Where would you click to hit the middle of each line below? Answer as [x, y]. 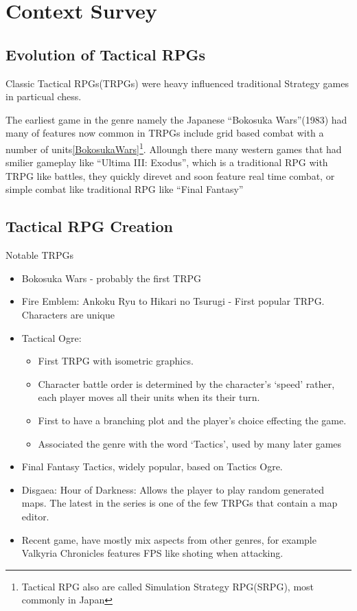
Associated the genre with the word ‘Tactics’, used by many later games [190, 443]
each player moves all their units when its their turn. [149, 397]
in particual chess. [44, 96]
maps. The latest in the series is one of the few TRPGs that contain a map [180, 503]
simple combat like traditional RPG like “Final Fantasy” [125, 189]
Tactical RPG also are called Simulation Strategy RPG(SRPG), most [168, 586]
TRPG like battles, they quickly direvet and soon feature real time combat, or [170, 175]
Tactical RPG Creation [89, 226]
